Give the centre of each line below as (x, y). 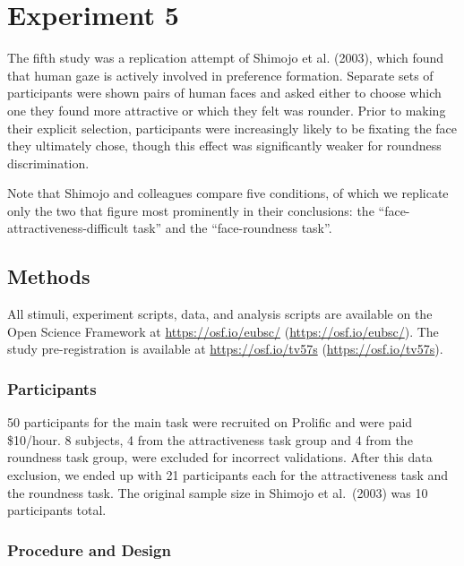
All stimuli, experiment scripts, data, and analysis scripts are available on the (220, 314)
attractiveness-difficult (68, 228)
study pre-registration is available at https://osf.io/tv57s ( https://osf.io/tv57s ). (225, 349)
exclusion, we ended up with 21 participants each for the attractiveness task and (228, 475)
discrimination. (48, 163)
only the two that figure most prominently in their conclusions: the (191, 210)
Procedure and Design (89, 549)
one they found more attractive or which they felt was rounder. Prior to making (227, 110)
